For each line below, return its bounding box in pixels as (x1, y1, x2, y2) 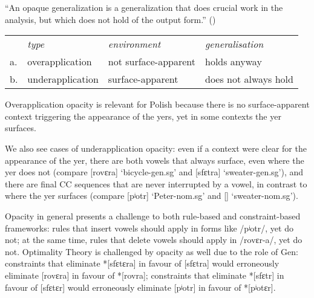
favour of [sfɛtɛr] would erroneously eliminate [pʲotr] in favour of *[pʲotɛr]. (5, 280, 276, 293)
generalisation (205, 37, 264, 51)
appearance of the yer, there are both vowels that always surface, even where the (5, 154, 304, 166)
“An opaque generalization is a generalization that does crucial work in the (5, 1, 283, 13)
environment (108, 37, 161, 51)
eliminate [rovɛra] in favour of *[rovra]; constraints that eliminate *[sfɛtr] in (5, 268, 284, 281)
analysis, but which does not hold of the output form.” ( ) (5, 13, 216, 25)
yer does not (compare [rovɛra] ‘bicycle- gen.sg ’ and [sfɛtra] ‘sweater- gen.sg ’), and (5, 166, 304, 178)
